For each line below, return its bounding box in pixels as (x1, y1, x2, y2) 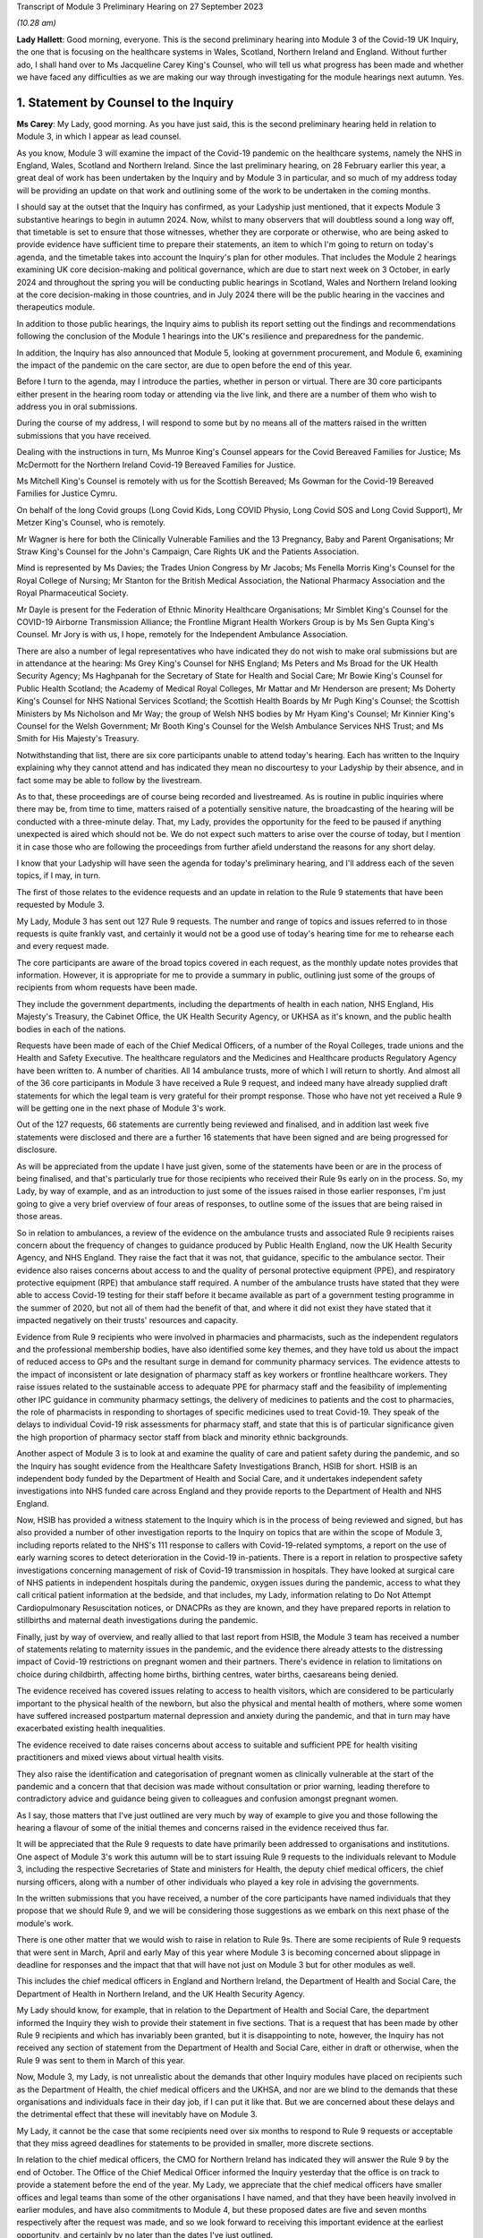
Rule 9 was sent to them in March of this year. (16, 2054, 186, 2065)
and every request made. (16, 941, 109, 952)
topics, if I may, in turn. (16, 870, 101, 881)
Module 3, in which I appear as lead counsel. (16, 131, 182, 142)
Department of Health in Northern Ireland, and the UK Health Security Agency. (16, 1988, 306, 1999)
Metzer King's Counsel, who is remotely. (16, 517, 165, 528)
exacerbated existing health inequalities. (16, 1723, 165, 1734)
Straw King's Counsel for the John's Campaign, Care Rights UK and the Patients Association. (16, 546, 360, 557)
